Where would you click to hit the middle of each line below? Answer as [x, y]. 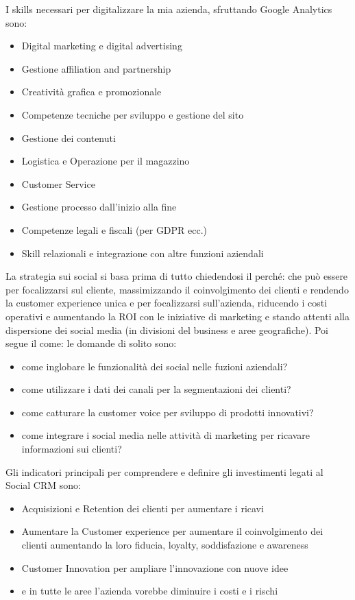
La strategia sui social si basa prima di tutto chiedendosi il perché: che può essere [177, 276]
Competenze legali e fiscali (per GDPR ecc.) [114, 229]
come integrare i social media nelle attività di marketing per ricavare [166, 435]
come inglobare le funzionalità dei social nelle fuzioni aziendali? [155, 366]
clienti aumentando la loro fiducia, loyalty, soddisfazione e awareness [165, 545]
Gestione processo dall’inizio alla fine [99, 207]
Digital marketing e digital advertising [102, 46]
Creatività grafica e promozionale [91, 92]
